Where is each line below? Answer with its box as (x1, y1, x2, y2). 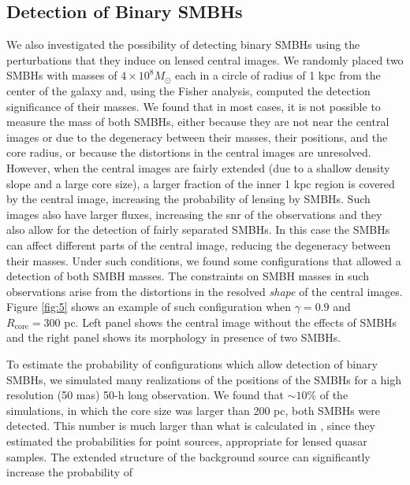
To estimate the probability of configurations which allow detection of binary (6, 356, 378, 372)
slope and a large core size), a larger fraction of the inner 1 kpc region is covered (6, 175, 395, 191)
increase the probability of (6, 464, 133, 480)
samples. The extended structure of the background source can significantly (6, 448, 371, 465)
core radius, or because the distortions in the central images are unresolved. (6, 144, 371, 161)
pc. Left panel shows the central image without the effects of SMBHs (64, 313, 397, 330)
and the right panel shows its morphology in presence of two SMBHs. (6, 329, 341, 346)
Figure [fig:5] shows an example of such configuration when (6, 298, 292, 315)
